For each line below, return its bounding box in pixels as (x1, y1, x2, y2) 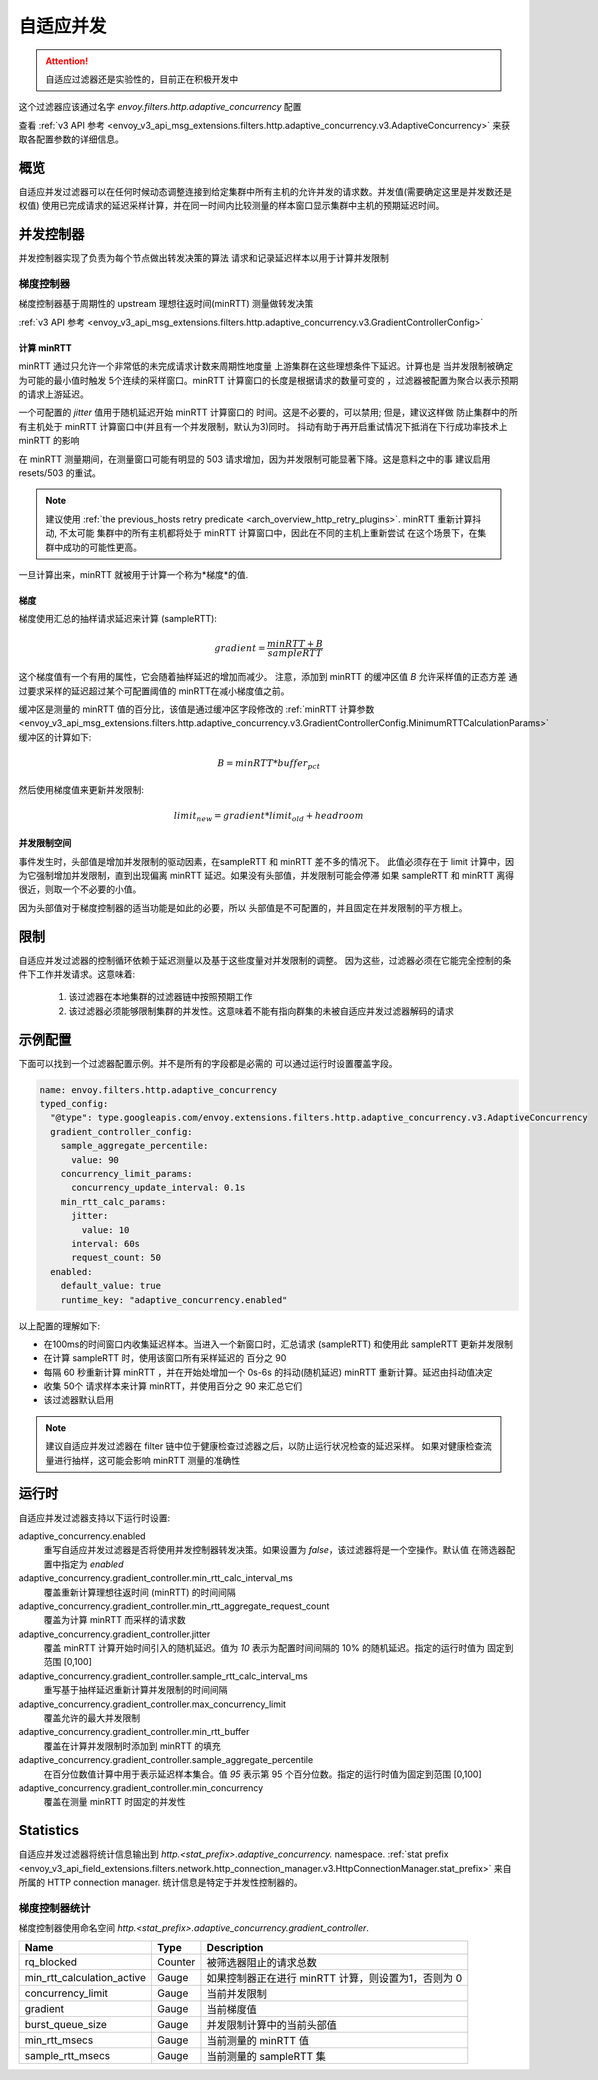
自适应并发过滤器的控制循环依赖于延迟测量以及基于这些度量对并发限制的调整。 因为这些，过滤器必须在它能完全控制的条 (18, 954, 512, 966)
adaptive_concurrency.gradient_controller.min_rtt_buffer (18, 1726, 250, 1738)
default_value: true (60, 1280, 162, 1292)
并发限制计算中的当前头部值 (206, 2018, 337, 2032)
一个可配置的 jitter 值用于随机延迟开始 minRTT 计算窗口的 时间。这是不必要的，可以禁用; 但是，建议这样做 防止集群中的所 (18, 406, 518, 419)
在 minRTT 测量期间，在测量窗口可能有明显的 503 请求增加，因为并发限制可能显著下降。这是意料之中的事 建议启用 (18, 453, 491, 465)
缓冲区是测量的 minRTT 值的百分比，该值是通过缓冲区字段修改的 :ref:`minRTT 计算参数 (18, 703, 375, 715)
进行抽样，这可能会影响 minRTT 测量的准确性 (53, 1454, 240, 1466)
